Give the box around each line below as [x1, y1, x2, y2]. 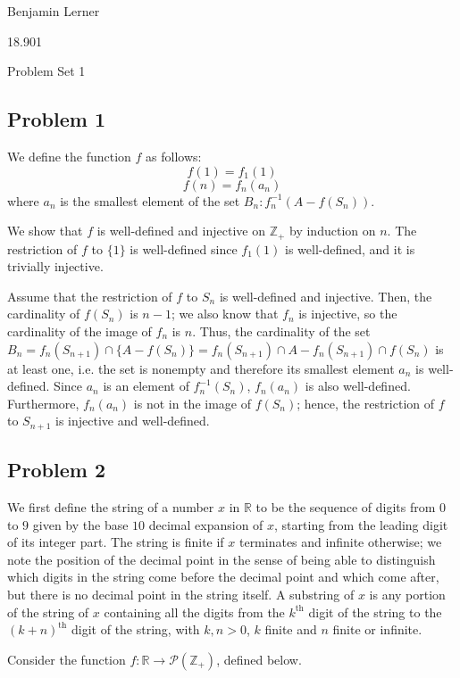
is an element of [103, 376, 189, 395]
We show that [7, 221, 83, 240]
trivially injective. [7, 257, 104, 276]
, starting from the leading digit [274, 515, 448, 533]
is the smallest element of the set [60, 191, 240, 210]
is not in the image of [133, 393, 251, 412]
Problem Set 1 [7, 62, 86, 80]
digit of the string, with [71, 620, 200, 639]
